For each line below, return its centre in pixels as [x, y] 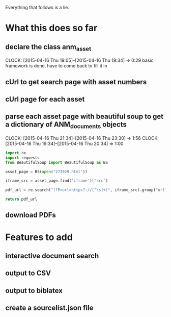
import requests [22, 158]
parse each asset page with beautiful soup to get [84, 117]
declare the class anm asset [48, 47]
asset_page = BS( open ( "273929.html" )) [46, 172]
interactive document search [52, 256]
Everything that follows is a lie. [37, 7]
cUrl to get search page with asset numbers [76, 82]
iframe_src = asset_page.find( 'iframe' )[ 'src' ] [57, 181]
